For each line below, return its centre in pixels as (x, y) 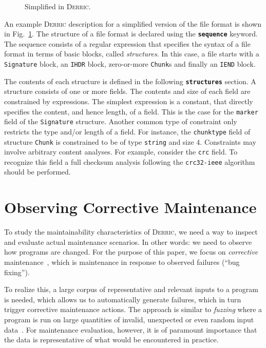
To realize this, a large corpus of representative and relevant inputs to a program (131, 289)
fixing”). (17, 272)
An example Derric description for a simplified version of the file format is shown (133, 23)
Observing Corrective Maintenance (130, 207)
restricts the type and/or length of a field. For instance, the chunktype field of (127, 131)
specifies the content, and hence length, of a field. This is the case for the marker (131, 111)
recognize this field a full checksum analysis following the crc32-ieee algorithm (130, 161)
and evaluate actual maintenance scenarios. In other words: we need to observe (128, 241)
